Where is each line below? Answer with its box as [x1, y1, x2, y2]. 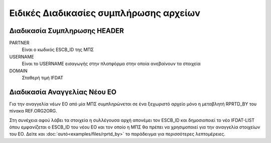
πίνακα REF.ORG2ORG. [9, 108, 57, 114]
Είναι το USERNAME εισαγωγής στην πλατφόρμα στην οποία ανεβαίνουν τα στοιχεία [22, 60, 201, 67]
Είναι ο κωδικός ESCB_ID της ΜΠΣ [22, 46, 94, 52]
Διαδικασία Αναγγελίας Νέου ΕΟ [9, 87, 116, 96]
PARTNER [9, 40, 30, 46]
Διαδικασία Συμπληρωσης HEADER [9, 26, 124, 35]
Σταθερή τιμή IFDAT [22, 75, 64, 81]
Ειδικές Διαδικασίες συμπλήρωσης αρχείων [9, 7, 201, 18]
